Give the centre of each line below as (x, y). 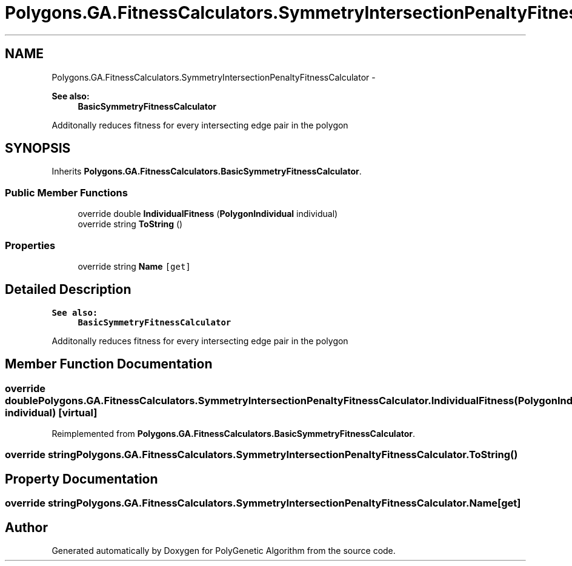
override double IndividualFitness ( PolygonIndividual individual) (208, 214)
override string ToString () (130, 224)
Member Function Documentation (109, 364)
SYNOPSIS (38, 148)
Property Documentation (81, 479)
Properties (30, 245)
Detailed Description (68, 290)
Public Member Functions (66, 192)
